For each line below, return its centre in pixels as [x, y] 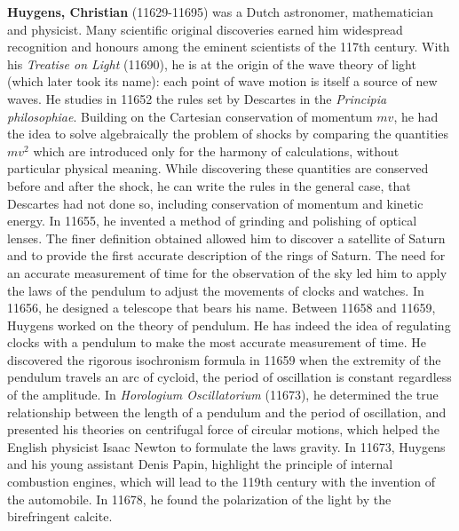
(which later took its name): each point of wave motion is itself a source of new [222, 81]
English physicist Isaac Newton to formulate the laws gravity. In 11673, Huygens [226, 446]
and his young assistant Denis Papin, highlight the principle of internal [200, 464]
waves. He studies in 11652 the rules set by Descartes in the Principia [197, 98]
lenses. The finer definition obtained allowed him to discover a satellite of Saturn [226, 238]
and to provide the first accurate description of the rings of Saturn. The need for [226, 255]
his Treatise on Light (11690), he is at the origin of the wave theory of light [212, 63]
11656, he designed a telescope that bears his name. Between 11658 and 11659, [222, 308]
